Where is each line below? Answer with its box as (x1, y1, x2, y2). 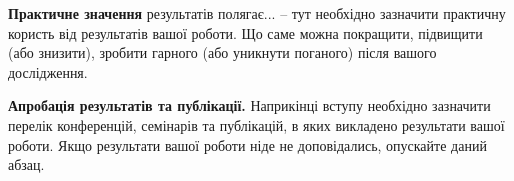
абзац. (8, 154, 45, 175)
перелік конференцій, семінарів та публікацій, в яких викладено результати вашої (8, 114, 505, 135)
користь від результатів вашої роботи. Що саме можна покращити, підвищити (8, 22, 483, 43)
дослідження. (8, 61, 88, 82)
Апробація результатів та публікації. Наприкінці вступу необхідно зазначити (8, 95, 491, 116)
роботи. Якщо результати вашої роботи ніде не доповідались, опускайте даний (8, 134, 487, 155)
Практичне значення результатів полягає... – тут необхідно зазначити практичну (8, 3, 506, 23)
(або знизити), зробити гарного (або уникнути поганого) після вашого (8, 42, 437, 63)
